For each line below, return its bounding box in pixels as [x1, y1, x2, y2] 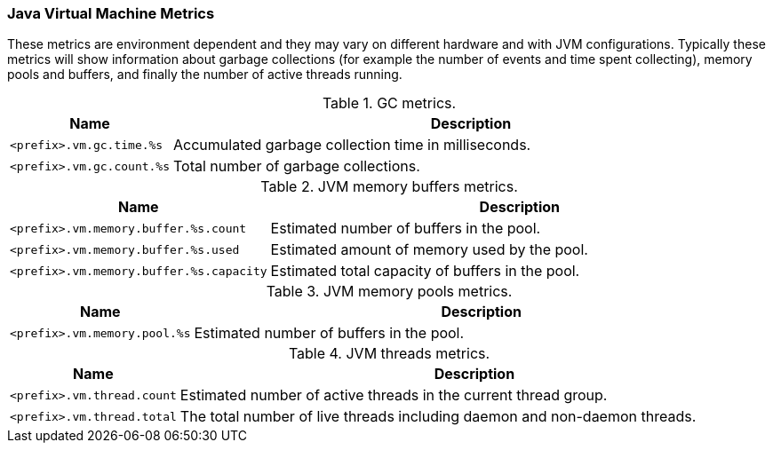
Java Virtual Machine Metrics [7, 4, 215, 22]
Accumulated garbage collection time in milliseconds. [173, 136, 531, 154]
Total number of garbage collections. [173, 157, 420, 176]
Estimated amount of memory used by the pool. [270, 241, 588, 259]
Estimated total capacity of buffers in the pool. [270, 262, 580, 280]
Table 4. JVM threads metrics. [288, 344, 490, 363]
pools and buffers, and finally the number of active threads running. [7, 67, 402, 83]
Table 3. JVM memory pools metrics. [266, 282, 513, 301]
